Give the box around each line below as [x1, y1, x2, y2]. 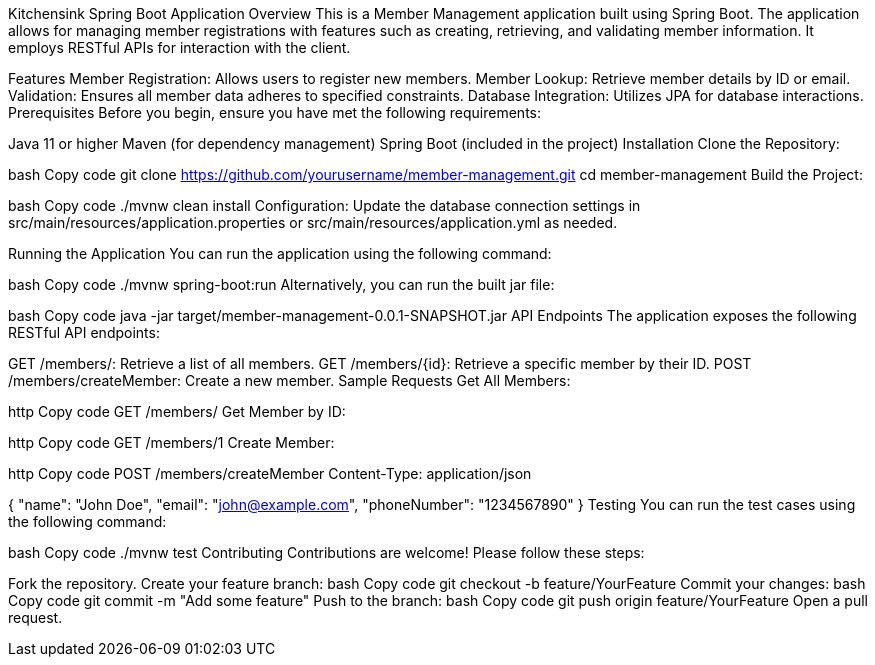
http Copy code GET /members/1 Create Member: [8, 434, 335, 451]
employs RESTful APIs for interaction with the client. [8, 39, 351, 56]
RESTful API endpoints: [8, 324, 160, 341]
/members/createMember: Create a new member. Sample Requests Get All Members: [8, 372, 571, 389]
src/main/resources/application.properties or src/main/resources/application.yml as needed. [8, 214, 618, 231]
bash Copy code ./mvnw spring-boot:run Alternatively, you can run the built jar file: [8, 276, 555, 293]
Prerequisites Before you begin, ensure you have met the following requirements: [8, 104, 541, 121]
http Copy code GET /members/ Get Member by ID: [8, 403, 346, 420]
